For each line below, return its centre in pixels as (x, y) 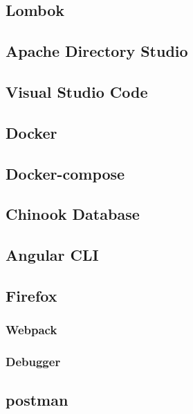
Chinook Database (73, 214)
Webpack (31, 330)
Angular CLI (52, 255)
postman (37, 400)
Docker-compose (65, 173)
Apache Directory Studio (97, 51)
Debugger (33, 362)
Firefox (31, 295)
